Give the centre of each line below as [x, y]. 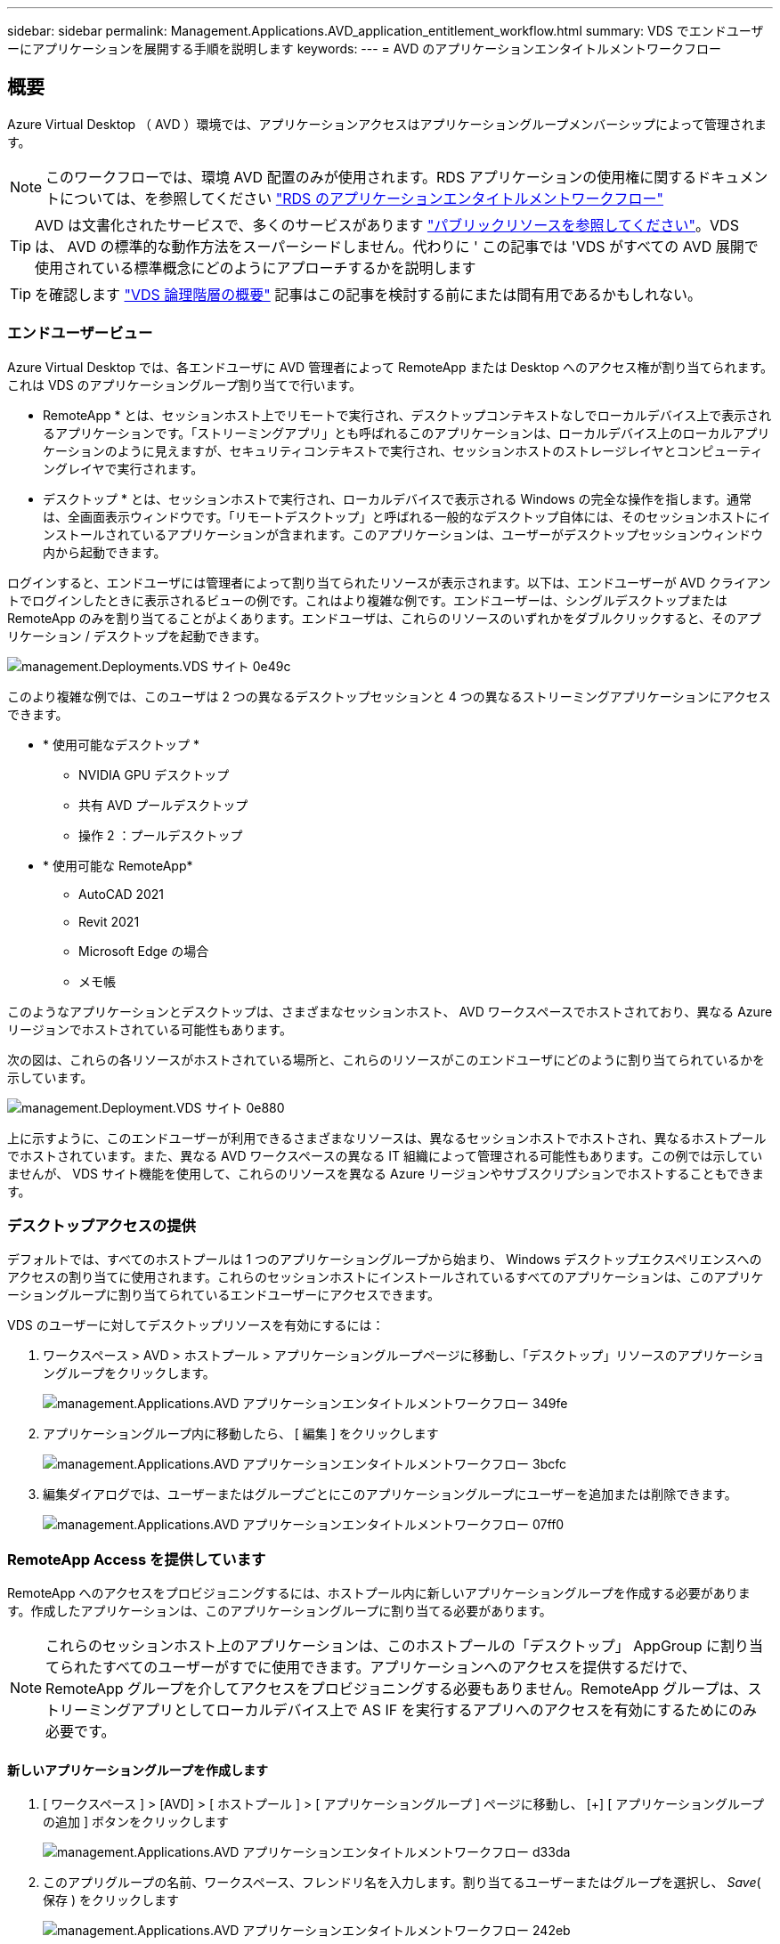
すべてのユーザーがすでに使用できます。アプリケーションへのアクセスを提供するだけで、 [399, 1668]
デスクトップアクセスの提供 [102, 1225]
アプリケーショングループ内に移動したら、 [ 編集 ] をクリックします [241, 1434]
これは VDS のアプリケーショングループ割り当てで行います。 [185, 385]
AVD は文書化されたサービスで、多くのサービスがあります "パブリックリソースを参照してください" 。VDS [387, 225]
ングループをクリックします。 [129, 1373]
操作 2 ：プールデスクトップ [161, 835]
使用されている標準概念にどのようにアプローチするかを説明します [256, 267]
